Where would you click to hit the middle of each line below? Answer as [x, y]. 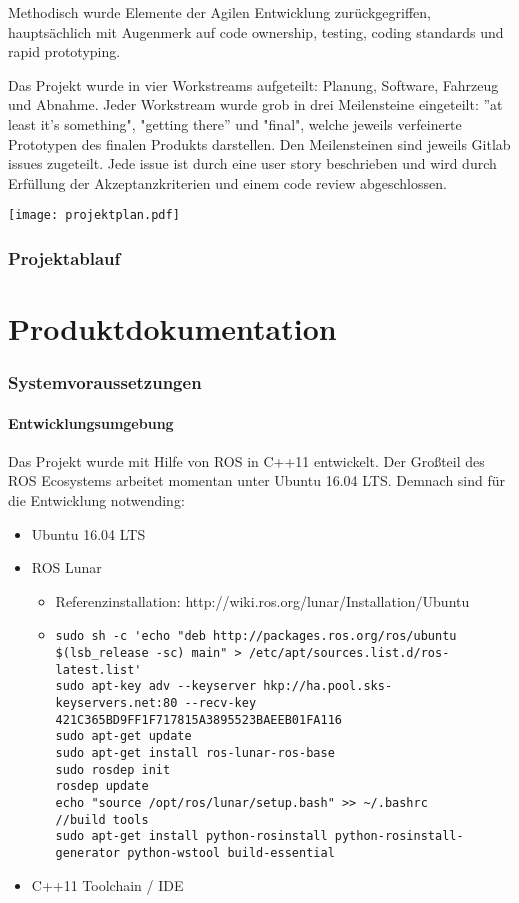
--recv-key [220, 703]
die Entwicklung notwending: [96, 500]
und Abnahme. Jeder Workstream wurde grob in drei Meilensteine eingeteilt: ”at [255, 104]
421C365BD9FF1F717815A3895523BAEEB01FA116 [198, 719]
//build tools [102, 819]
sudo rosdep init [113, 769]
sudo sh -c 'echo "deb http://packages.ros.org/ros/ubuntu [256, 636]
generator [88, 852]
